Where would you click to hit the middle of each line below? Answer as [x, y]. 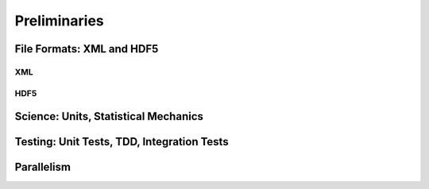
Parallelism [43, 167]
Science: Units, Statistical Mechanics [109, 116]
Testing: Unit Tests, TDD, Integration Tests [122, 142]
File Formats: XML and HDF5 [87, 49]
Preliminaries [60, 21]
